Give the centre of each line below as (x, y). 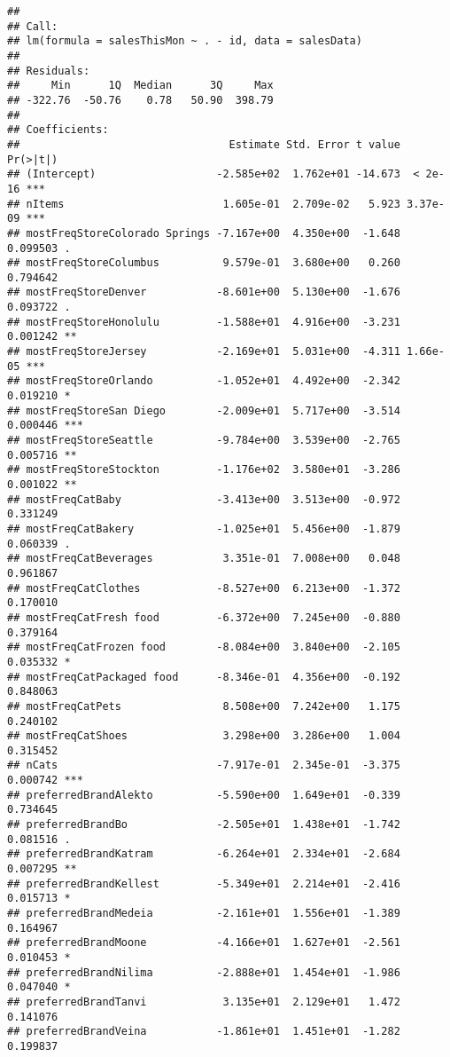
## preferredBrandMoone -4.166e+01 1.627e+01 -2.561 (204, 943)
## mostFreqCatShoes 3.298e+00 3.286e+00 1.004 (204, 736)
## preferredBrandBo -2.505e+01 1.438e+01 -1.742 (204, 825)
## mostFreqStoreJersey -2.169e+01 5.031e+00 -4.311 (204, 352)
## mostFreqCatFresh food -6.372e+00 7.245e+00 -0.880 (204, 617)
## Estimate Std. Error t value (204, 144)
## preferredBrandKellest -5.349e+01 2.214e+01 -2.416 (204, 883)
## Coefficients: (58, 130)
